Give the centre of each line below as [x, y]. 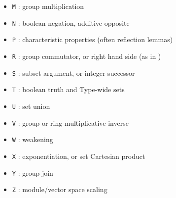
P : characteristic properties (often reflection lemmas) [92, 39]
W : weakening [33, 139]
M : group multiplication [48, 6]
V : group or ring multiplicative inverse [70, 123]
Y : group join [33, 173]
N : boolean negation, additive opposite [71, 23]
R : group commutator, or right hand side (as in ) [87, 56]
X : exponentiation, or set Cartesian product [79, 156]
